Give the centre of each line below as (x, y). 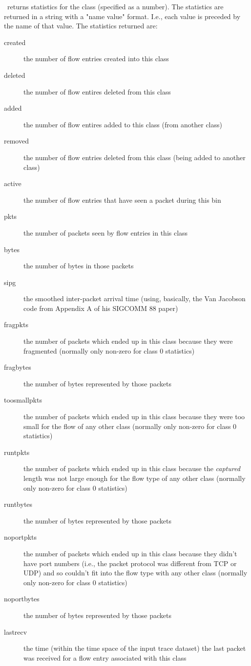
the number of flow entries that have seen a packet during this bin (122, 200)
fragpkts (16, 324)
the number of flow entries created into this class (96, 59)
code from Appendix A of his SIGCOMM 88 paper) (101, 308)
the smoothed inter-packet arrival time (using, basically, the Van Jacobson (135, 298)
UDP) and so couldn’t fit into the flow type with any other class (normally (136, 573)
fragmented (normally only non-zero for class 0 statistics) (109, 350)
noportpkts (21, 537)
